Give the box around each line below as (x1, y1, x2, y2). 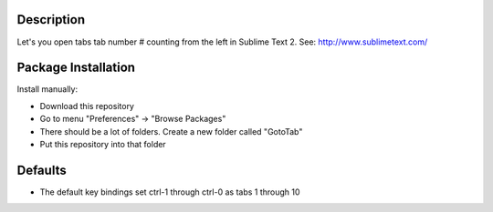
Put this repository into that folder (39, 138, 166, 149)
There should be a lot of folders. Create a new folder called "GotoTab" (39, 126, 303, 136)
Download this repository (39, 100, 134, 111)
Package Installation (16, 60, 136, 76)
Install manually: (16, 84, 78, 95)
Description (16, 12, 86, 27)
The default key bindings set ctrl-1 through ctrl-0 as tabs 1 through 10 (39, 187, 300, 197)
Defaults (16, 162, 68, 177)
